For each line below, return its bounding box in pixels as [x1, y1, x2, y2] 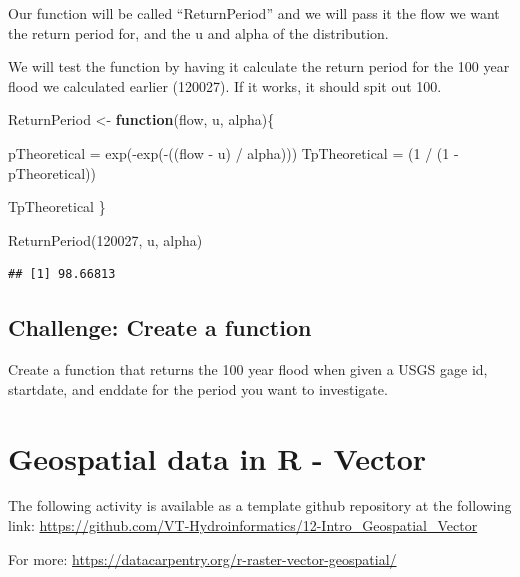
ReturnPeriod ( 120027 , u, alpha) [8, 229, 203, 250]
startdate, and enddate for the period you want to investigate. [8, 378, 388, 399]
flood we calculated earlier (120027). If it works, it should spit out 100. [8, 75, 442, 96]
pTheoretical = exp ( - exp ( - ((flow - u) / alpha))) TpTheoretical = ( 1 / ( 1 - [8, 142, 459, 163]
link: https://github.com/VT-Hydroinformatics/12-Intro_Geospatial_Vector [8, 515, 478, 536]
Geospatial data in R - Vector [8, 437, 427, 478]
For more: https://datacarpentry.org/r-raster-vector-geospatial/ [8, 548, 397, 569]
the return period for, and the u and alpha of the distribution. [8, 22, 389, 43]
